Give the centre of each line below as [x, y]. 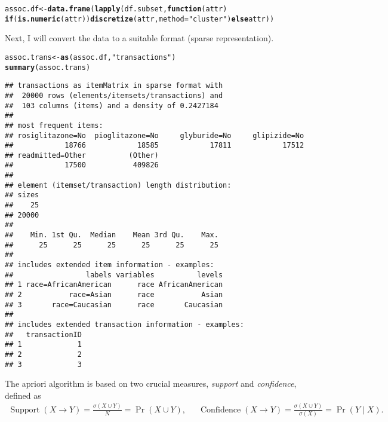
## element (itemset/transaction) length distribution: [118, 185]
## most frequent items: [54, 125]
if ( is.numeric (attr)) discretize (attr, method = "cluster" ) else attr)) [140, 19]
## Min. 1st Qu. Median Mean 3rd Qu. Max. [112, 235]
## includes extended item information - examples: [110, 265]
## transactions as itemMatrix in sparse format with [114, 86]
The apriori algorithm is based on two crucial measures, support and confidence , [151, 383]
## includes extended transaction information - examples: [124, 324]
